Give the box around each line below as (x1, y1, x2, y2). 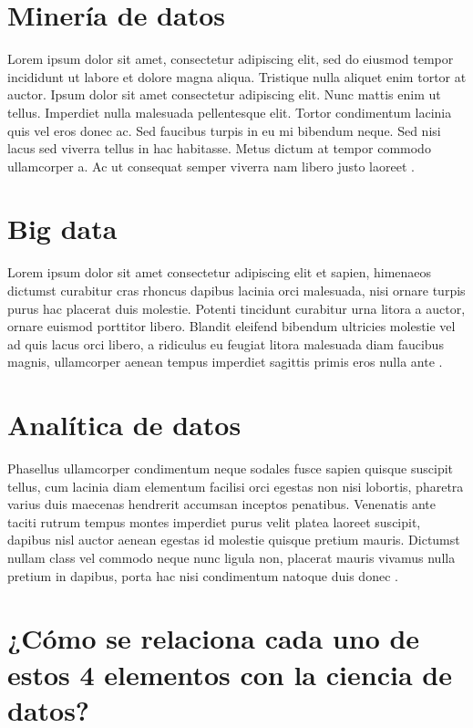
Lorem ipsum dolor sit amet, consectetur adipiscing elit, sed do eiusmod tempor (7, 49, 454, 68)
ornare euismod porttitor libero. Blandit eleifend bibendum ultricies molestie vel (7, 317, 456, 336)
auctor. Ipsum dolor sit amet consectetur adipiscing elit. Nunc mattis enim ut (7, 85, 441, 104)
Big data (7, 210, 118, 247)
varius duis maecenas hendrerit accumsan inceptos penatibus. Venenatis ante (7, 494, 437, 514)
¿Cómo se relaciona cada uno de (7, 619, 420, 657)
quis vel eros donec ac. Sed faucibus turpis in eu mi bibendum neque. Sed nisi (7, 120, 441, 140)
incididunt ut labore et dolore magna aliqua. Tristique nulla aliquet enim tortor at (7, 67, 467, 86)
